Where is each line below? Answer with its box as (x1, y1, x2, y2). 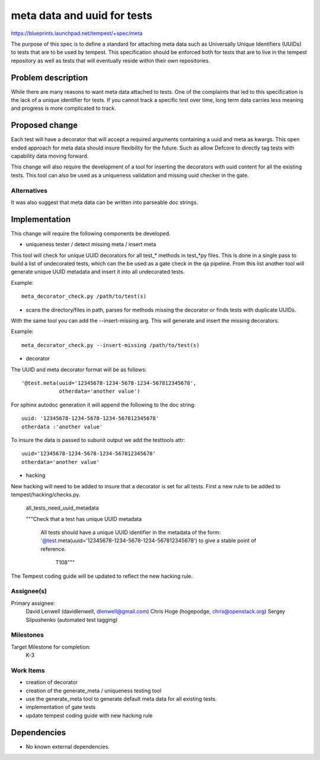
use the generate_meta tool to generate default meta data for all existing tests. (25, 695, 217, 702)
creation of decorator (25, 679, 78, 686)
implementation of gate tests (25, 704, 96, 711)
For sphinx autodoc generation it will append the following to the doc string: (11, 401, 196, 408)
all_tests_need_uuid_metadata (25, 504, 99, 511)
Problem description (11, 72, 88, 82)
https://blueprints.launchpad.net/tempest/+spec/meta (11, 30, 143, 37)
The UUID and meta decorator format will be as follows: (11, 365, 147, 373)
